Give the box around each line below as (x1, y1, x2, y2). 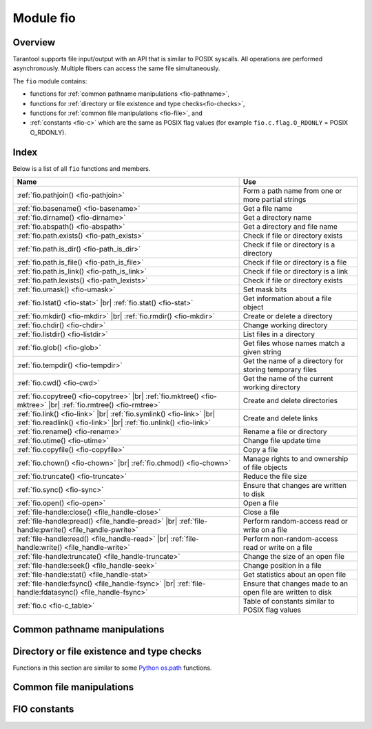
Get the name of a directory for (242, 356, 344, 366)
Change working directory (242, 320, 328, 330)
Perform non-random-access (242, 534, 338, 544)
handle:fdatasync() (17, 588, 79, 597)
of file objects (242, 462, 288, 472)
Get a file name (242, 204, 293, 214)
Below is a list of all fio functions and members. (12, 164, 151, 172)
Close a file (242, 507, 280, 517)
